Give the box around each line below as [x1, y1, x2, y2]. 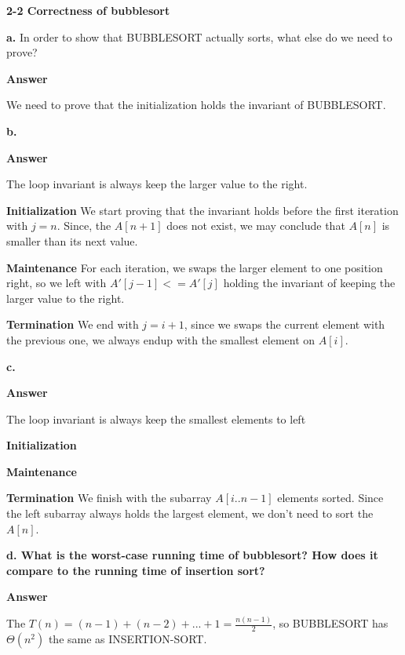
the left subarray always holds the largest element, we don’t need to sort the [6, 505, 374, 522]
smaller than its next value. [6, 232, 138, 249]
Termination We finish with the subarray [6, 489, 212, 506]
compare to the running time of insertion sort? [6, 562, 265, 578]
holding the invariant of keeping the [223, 275, 396, 291]
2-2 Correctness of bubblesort [6, 2, 170, 18]
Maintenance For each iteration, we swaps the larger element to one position [6, 259, 383, 275]
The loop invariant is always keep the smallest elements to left [6, 410, 306, 427]
